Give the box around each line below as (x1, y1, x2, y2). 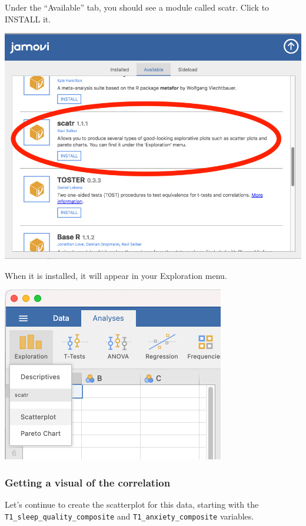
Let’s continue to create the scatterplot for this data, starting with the (5, 498, 259, 511)
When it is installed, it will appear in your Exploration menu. (5, 269, 227, 281)
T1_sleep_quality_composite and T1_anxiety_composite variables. (5, 509, 254, 522)
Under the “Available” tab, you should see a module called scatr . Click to (5, 1, 270, 13)
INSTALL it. (5, 12, 51, 25)
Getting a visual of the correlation (5, 475, 171, 489)
